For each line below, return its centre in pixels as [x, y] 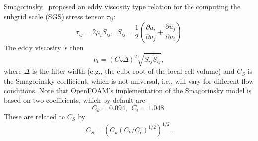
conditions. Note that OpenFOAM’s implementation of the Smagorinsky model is [128, 90]
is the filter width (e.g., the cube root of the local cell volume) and [133, 71]
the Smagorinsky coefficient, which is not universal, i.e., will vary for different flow [129, 80]
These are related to [35, 117]
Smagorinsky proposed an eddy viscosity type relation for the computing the [122, 6]
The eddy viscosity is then [44, 48]
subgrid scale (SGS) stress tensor [54, 16]
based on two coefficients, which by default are [75, 100]
